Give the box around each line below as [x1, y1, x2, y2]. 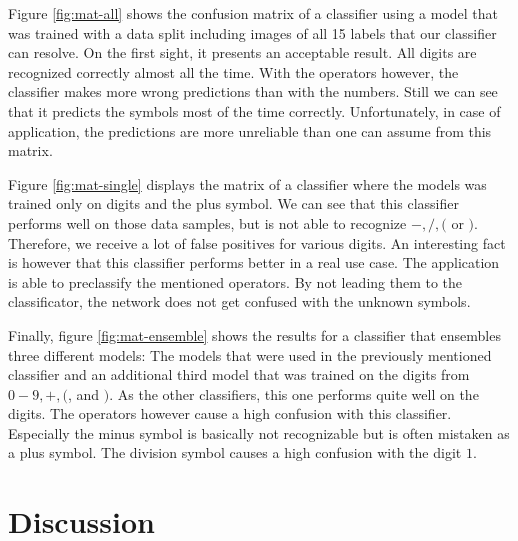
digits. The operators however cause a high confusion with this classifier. [8, 403, 452, 424]
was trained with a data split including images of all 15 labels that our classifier [8, 22, 497, 43]
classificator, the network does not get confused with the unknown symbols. [8, 291, 471, 312]
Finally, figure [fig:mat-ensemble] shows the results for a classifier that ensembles [8, 324, 501, 345]
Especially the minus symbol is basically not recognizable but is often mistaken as [8, 422, 510, 443]
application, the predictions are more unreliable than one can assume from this [8, 120, 492, 141]
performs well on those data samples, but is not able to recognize [8, 212, 407, 233]
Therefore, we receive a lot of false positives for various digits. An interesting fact [8, 232, 506, 253]
